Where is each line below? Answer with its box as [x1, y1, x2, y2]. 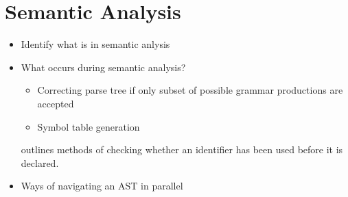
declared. [21, 155, 59, 170]
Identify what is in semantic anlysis [21, 37, 170, 51]
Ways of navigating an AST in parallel [21, 179, 183, 193]
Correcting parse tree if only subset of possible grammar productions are [37, 83, 343, 97]
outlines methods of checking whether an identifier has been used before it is [21, 142, 343, 157]
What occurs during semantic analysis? [21, 60, 186, 74]
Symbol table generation [37, 119, 140, 133]
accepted [37, 96, 74, 110]
